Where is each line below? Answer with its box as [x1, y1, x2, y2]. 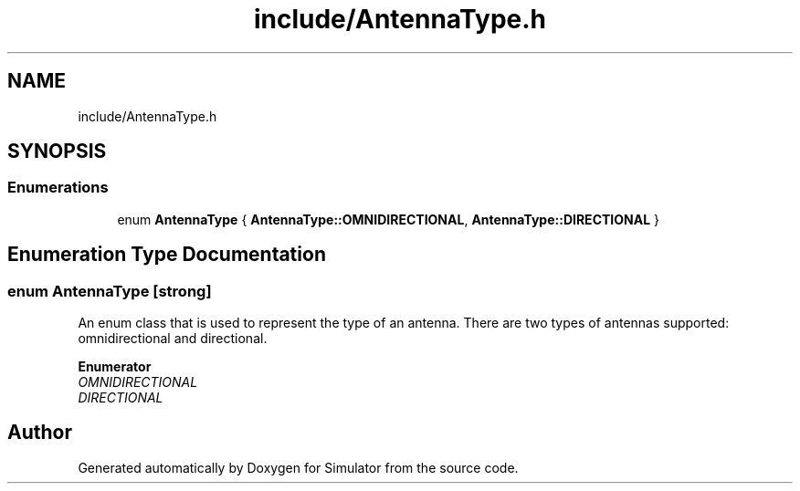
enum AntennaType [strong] [7, 281, 212, 300]
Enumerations [7, 178, 109, 197]
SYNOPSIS [7, 140, 107, 163]
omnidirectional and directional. [78, 330, 268, 347]
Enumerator [78, 359, 152, 375]
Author [7, 421, 72, 444]
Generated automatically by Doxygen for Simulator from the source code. [78, 459, 519, 475]
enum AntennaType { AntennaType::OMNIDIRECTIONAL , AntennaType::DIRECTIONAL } [117, 211, 659, 227]
